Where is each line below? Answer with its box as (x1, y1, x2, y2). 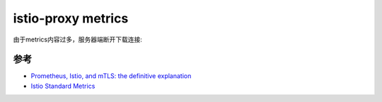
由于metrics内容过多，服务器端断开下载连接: (13, 35, 143, 44)
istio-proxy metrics (13, 11, 129, 26)
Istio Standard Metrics (30, 82, 95, 90)
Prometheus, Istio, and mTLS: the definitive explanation (30, 72, 192, 80)
